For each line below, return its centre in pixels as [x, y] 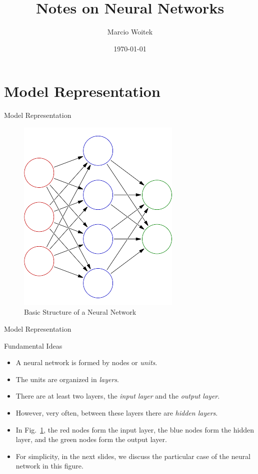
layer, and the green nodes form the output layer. [91, 439]
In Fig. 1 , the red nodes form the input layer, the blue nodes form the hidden [135, 429]
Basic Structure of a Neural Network [80, 312]
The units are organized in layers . [67, 379]
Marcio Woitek [130, 32]
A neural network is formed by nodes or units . [86, 362]
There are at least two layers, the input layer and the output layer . [118, 396]
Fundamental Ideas [33, 345]
